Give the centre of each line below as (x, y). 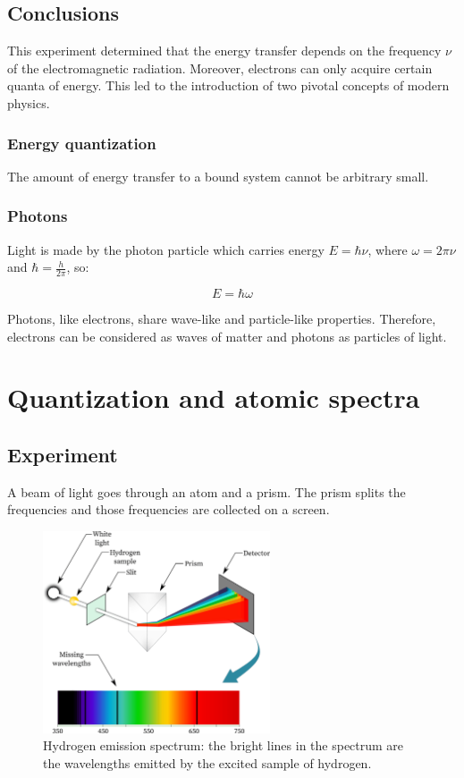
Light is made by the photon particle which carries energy (166, 249)
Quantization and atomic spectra (214, 397)
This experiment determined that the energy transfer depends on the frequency (224, 51)
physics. (29, 102)
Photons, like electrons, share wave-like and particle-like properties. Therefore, (222, 319)
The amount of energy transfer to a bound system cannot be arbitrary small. (218, 176)
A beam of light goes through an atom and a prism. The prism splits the (207, 491)
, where (388, 249)
